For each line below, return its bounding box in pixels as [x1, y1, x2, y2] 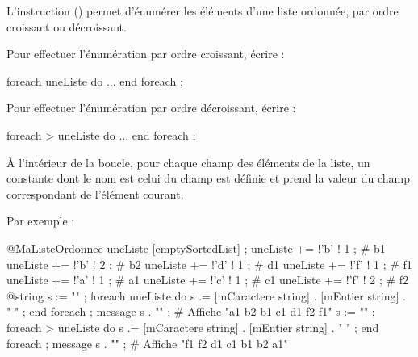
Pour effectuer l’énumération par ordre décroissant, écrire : [6, 99, 296, 116]
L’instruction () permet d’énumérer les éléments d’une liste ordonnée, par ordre [6, 2, 399, 19]
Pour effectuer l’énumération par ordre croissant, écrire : [6, 45, 285, 62]
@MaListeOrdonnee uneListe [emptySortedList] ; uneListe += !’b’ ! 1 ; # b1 [6, 239, 386, 256]
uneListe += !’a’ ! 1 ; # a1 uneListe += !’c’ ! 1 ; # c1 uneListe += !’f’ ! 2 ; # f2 [6, 271, 409, 288]
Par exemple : [6, 212, 75, 229]
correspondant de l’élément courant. [6, 185, 184, 202]
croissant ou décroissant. [6, 18, 127, 35]
